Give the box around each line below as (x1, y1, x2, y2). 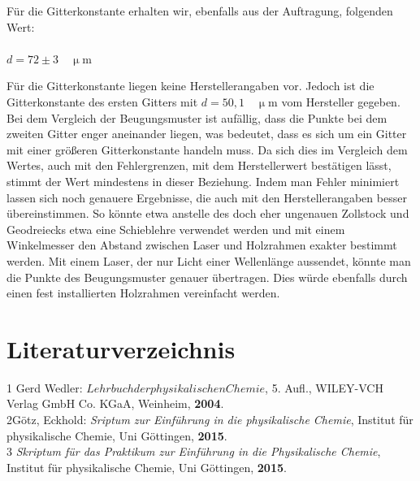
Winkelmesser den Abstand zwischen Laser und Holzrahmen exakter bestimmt (6, 236, 397, 253)
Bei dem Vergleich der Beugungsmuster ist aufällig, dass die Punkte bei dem (6, 109, 388, 126)
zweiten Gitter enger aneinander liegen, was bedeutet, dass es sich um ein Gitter (6, 125, 407, 142)
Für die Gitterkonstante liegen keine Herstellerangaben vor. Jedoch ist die (6, 77, 375, 94)
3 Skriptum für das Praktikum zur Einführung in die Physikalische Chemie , (6, 443, 381, 460)
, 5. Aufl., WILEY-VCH (265, 379, 383, 396)
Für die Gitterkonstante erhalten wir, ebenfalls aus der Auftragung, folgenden (6, 2, 393, 19)
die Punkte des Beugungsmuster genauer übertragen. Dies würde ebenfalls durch (6, 268, 408, 285)
